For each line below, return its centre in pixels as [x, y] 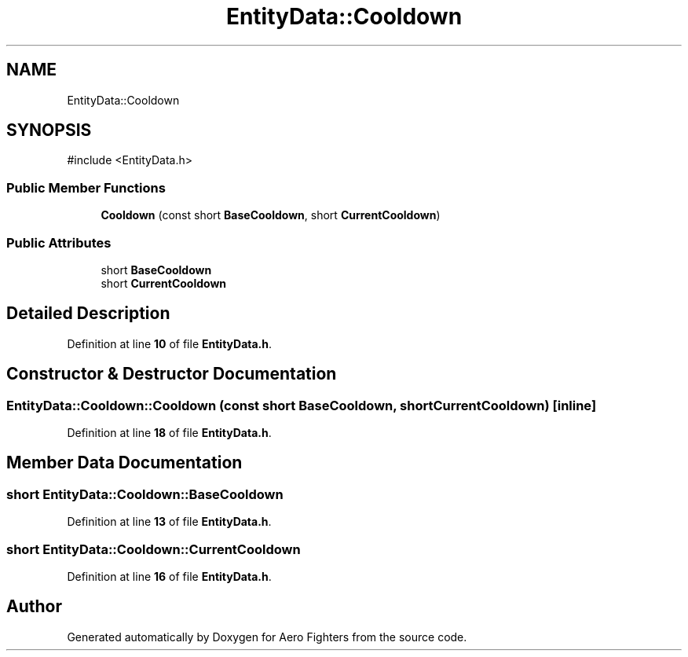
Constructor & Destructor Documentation [172, 374]
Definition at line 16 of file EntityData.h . [169, 576]
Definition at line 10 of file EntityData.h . [170, 343]
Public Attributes [59, 242]
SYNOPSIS [49, 130]
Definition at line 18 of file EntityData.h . [169, 433]
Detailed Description [88, 314]
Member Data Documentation [124, 463]
